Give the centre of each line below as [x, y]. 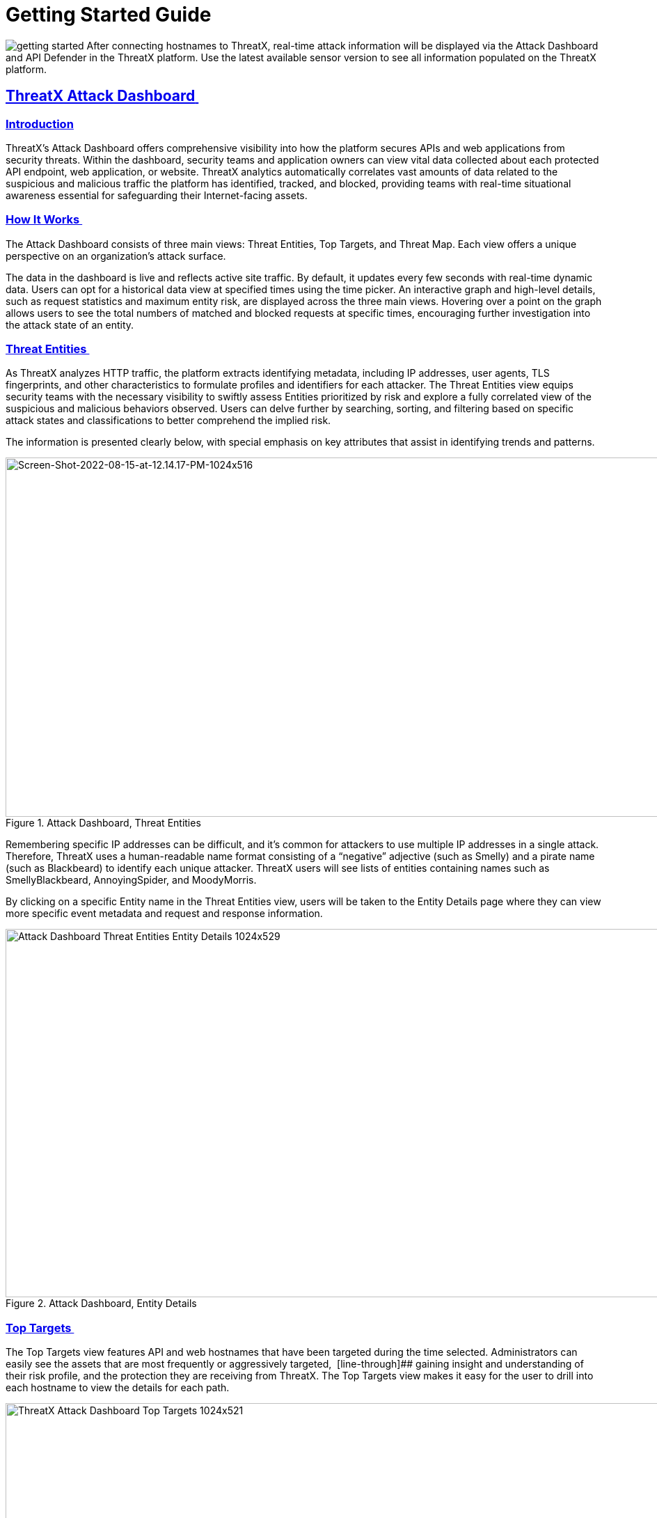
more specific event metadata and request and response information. [164, 914]
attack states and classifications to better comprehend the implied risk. [168, 421]
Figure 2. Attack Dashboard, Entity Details [101, 1304]
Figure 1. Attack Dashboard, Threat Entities [103, 823]
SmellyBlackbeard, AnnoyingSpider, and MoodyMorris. [131, 880]
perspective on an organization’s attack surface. [116, 256]
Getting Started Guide [109, 15]
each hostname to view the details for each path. [118, 1388]
